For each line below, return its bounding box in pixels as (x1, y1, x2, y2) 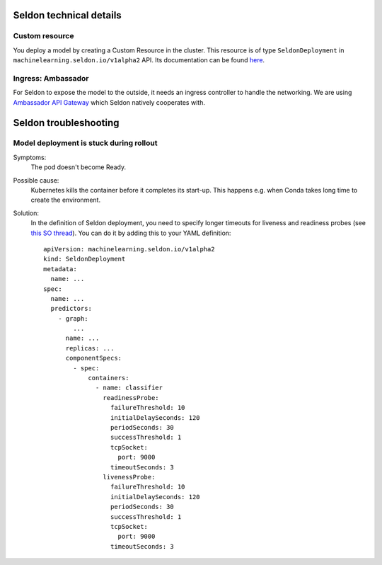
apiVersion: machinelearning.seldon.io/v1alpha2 (43, 245, 215, 253)
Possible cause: (13, 176, 59, 184)
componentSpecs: (65, 354, 122, 363)
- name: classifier (95, 384, 163, 392)
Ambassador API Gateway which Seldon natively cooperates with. (13, 98, 205, 106)
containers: (88, 374, 129, 382)
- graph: (57, 314, 88, 322)
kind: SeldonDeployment (43, 255, 126, 263)
